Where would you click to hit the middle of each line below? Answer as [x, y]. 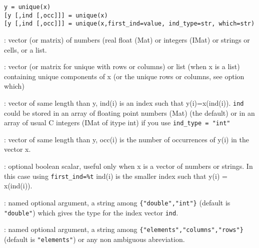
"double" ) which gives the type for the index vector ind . [91, 212]
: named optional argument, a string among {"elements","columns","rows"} [124, 229]
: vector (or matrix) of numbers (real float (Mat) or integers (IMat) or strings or [127, 39]
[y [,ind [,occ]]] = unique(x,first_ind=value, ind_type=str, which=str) [129, 24]
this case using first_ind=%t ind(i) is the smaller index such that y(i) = [116, 176]
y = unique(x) [27, 7]
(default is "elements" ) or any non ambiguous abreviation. [94, 239]
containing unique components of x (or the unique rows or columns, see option [124, 76]
